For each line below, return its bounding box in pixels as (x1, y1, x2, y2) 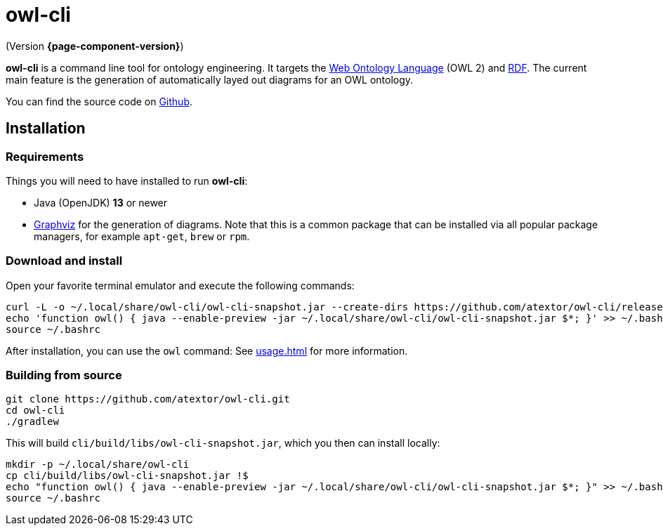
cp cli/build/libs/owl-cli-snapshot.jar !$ (6, 470, 249, 482)
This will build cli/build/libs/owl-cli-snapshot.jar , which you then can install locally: (6, 437, 440, 450)
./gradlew (6, 416, 59, 428)
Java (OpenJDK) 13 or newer (34, 196, 168, 209)
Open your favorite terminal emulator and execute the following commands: (6, 279, 355, 291)
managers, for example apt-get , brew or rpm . (34, 230, 250, 242)
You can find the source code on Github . (6, 95, 193, 107)
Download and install (6, 254, 123, 268)
